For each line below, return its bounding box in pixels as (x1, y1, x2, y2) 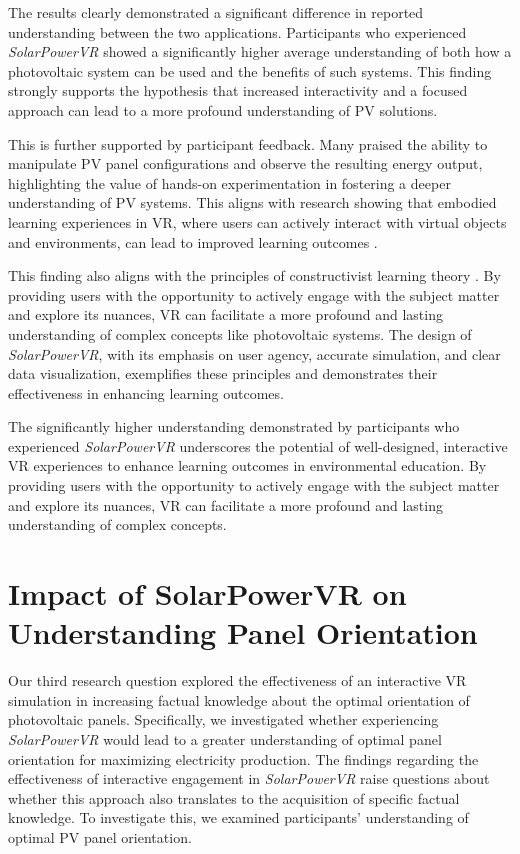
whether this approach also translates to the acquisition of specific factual (8, 787, 460, 808)
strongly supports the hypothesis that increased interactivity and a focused (8, 80, 468, 101)
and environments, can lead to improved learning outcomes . (8, 231, 378, 252)
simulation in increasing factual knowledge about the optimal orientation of (8, 689, 470, 710)
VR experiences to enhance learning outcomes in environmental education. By (8, 455, 487, 476)
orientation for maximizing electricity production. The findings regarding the (8, 748, 479, 769)
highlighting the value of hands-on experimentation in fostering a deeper (8, 172, 451, 193)
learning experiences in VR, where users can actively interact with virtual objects (8, 211, 507, 232)
